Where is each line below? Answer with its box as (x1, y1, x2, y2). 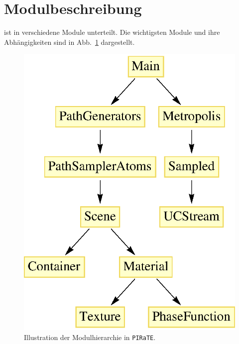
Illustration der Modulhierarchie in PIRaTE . (24, 332, 156, 343)
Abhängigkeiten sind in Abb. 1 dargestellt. (4, 36, 135, 47)
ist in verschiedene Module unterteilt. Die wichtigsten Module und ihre (4, 27, 220, 37)
